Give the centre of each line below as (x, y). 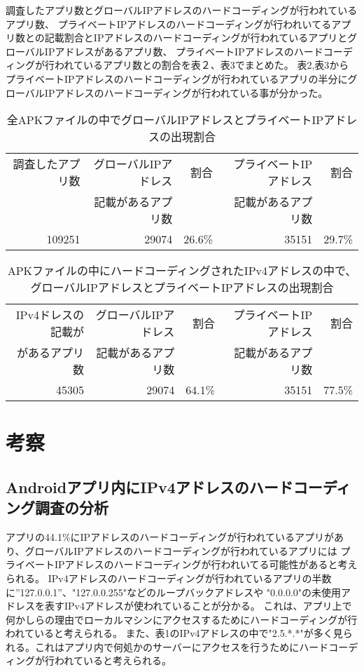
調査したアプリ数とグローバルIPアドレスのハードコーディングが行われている (182, 10)
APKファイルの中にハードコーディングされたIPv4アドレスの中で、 (182, 271)
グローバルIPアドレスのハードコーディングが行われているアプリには (181, 550)
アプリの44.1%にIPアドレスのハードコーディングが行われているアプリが (170, 537)
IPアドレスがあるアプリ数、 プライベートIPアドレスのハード (184, 51)
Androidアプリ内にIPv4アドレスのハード (149, 486)
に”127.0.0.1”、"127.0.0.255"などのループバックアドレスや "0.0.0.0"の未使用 (174, 592)
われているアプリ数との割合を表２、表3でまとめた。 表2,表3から (202, 65)
